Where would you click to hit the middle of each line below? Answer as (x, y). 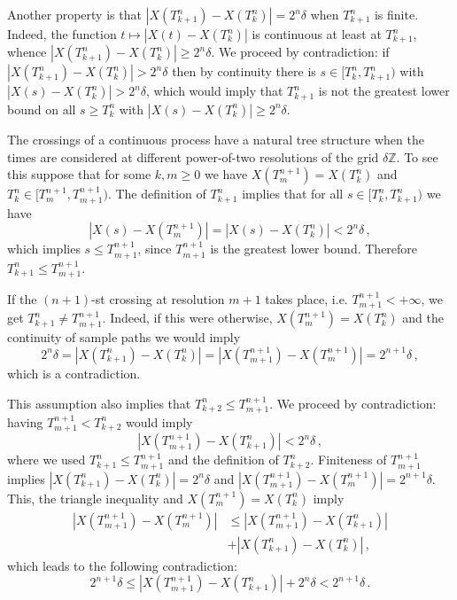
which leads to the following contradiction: (122, 565)
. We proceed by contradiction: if (300, 52)
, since (155, 249)
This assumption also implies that (99, 403)
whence (27, 52)
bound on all (42, 109)
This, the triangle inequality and (95, 498)
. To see (417, 156)
